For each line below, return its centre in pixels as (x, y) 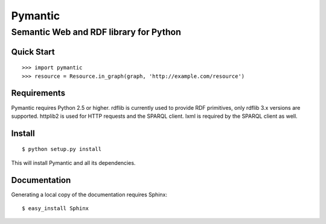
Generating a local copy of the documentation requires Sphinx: (89, 194)
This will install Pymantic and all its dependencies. (73, 162)
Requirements (38, 93)
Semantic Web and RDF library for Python (96, 32)
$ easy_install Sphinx (56, 208)
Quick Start (33, 52)
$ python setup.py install (62, 149)
